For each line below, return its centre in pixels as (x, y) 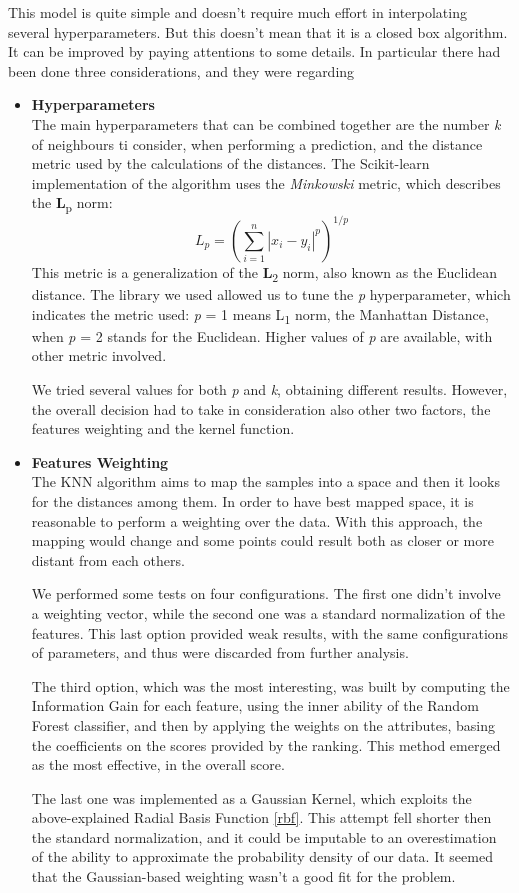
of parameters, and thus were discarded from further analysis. (220, 652)
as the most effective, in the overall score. (158, 764)
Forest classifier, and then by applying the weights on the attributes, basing (263, 724)
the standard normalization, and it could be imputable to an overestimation (264, 836)
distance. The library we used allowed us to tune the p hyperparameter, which (271, 294)
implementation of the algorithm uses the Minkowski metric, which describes (266, 182)
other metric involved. (99, 355)
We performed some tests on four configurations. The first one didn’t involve (266, 593)
